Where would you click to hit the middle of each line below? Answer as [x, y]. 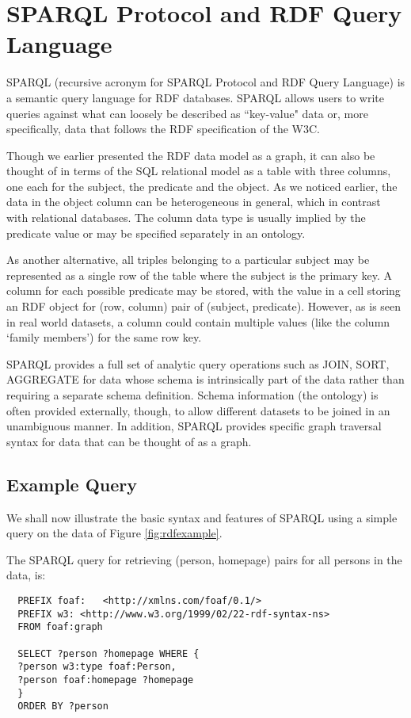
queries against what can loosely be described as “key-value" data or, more [187, 113]
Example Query [72, 484]
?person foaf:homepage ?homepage [106, 680]
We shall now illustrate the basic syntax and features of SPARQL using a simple [202, 517]
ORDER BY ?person [63, 707]
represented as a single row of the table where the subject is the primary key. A [200, 275]
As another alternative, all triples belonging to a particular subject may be [188, 260]
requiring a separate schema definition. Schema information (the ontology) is [192, 395]
